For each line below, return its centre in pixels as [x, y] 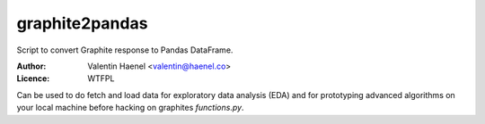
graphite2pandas [82, 23]
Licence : [33, 79]
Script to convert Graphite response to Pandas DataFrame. [125, 50]
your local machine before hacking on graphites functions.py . [130, 108]
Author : [31, 66]
